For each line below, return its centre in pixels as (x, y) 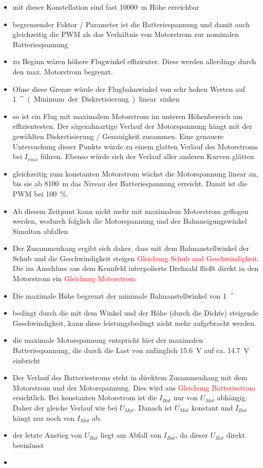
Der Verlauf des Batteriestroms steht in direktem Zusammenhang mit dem (130, 377)
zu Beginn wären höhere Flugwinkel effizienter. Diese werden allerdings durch (134, 61)
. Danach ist (153, 407)
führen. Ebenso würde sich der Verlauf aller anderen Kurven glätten (147, 156)
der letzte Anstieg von (47, 435)
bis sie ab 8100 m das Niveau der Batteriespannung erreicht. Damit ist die (130, 183)
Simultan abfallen (40, 231)
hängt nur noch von (44, 417)
